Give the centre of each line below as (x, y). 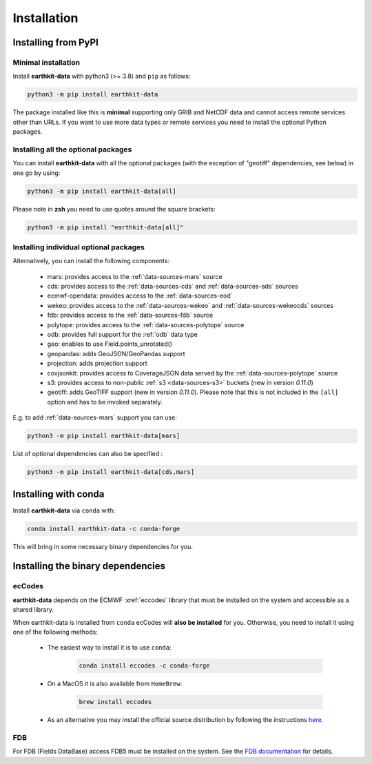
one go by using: (37, 173)
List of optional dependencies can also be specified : (88, 454)
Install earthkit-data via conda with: (64, 510)
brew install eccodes (115, 702)
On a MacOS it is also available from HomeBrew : (115, 684)
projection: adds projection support (97, 363)
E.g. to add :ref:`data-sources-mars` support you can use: (95, 417)
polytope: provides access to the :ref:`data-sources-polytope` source (146, 324)
